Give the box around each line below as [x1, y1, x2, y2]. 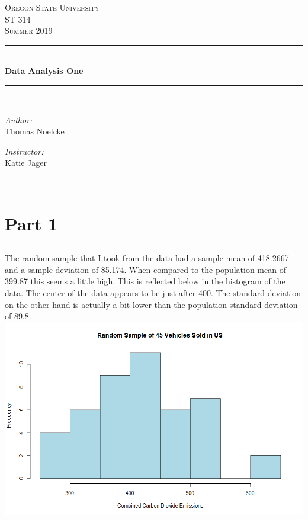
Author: [5, 113, 33, 126]
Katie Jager [5, 156, 47, 169]
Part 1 [5, 211, 58, 235]
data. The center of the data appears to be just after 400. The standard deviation [5, 287, 301, 299]
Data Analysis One [5, 65, 84, 77]
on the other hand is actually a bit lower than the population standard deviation [5, 298, 298, 310]
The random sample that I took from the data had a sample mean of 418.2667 [5, 252, 289, 264]
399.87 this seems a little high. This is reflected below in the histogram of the [5, 275, 285, 287]
